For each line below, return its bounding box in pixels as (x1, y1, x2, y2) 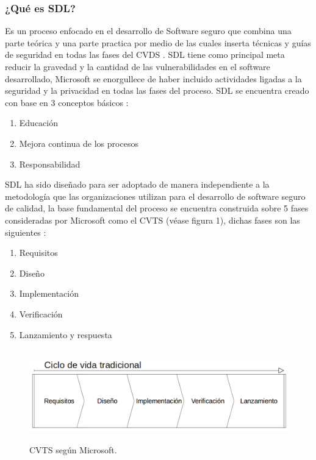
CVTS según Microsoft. (29, 443, 117, 456)
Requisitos (19, 246, 58, 259)
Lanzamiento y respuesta (19, 328, 112, 341)
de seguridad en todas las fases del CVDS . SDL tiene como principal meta (5, 48, 285, 61)
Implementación (19, 287, 79, 300)
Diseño (19, 266, 45, 279)
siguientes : (5, 225, 46, 238)
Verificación (19, 307, 63, 320)
